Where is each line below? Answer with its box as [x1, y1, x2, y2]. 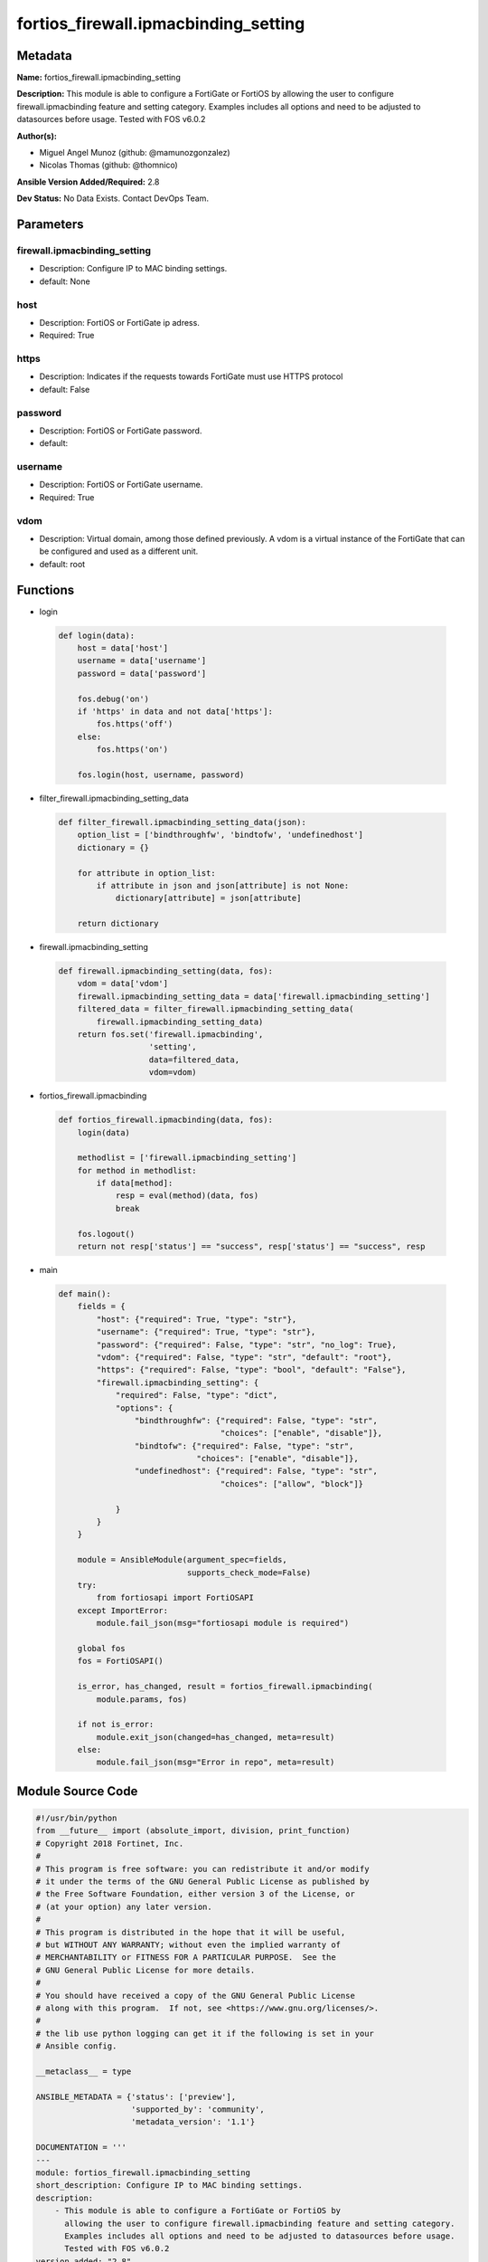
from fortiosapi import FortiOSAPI [96, 1592, 255, 1603]
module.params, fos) [96, 1694, 188, 1705]
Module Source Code [16, 1783, 138, 1799]
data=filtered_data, [148, 1054, 239, 1065]
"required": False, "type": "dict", [115, 1390, 278, 1401]
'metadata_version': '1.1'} [131, 2117, 256, 2127]
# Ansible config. [35, 2041, 117, 2051]
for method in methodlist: [77, 1165, 198, 1175]
